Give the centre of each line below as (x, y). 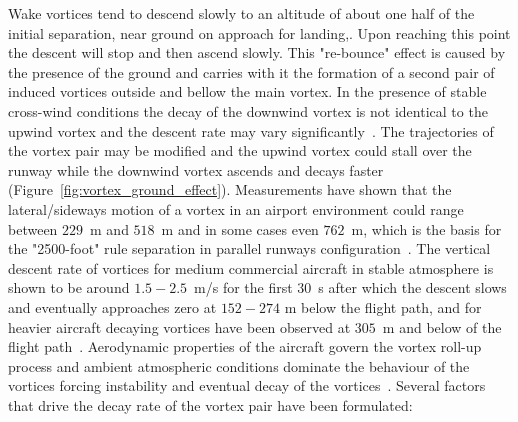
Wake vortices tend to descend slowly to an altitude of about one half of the (241, 13)
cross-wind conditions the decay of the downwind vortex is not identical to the (248, 110)
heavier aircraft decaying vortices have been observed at (179, 326)
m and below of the (442, 326)
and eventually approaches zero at (112, 306)
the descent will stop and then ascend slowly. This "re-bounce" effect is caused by (257, 52)
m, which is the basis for (426, 228)
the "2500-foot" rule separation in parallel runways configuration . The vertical (249, 248)
